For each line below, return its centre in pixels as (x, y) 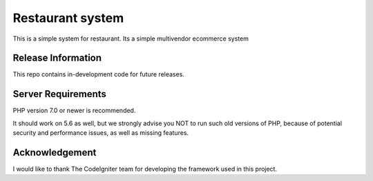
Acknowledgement (55, 152)
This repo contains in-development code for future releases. (98, 74)
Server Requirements (60, 94)
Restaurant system (68, 18)
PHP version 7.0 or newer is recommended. (74, 111)
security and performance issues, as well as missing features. (101, 133)
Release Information (57, 58)
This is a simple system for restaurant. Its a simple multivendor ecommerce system (131, 39)
